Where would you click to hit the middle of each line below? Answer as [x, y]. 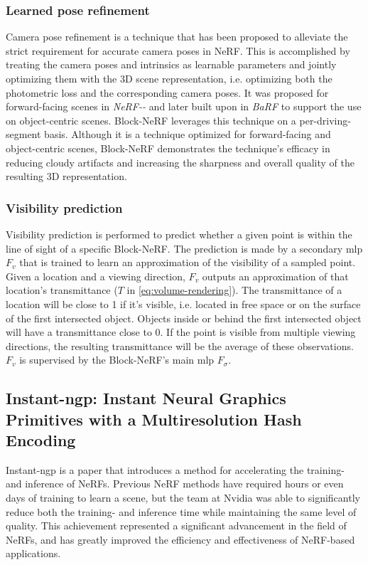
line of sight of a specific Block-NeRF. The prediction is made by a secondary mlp [184, 248]
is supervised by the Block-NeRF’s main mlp [117, 360]
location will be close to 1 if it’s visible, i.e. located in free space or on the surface [183, 303]
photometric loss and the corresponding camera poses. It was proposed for [167, 92]
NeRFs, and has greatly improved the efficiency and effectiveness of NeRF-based [180, 539]
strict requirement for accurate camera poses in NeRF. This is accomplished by [178, 50]
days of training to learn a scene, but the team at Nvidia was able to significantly [183, 498]
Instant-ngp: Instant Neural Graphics [146, 398]
